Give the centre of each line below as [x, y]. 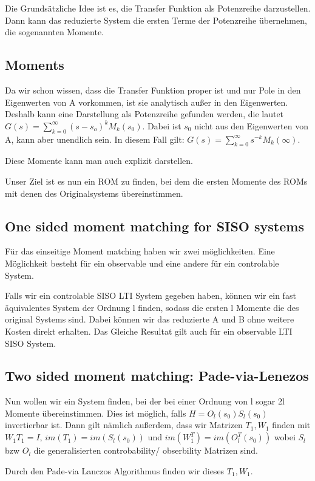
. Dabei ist [162, 125]
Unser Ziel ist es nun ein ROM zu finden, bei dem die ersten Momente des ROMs [156, 181]
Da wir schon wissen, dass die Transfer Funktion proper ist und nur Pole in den [153, 90]
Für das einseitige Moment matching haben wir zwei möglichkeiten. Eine [140, 251]
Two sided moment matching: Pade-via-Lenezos [157, 376]
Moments [35, 65]
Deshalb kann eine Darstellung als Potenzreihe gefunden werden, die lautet [144, 114]
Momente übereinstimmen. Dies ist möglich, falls [96, 413]
